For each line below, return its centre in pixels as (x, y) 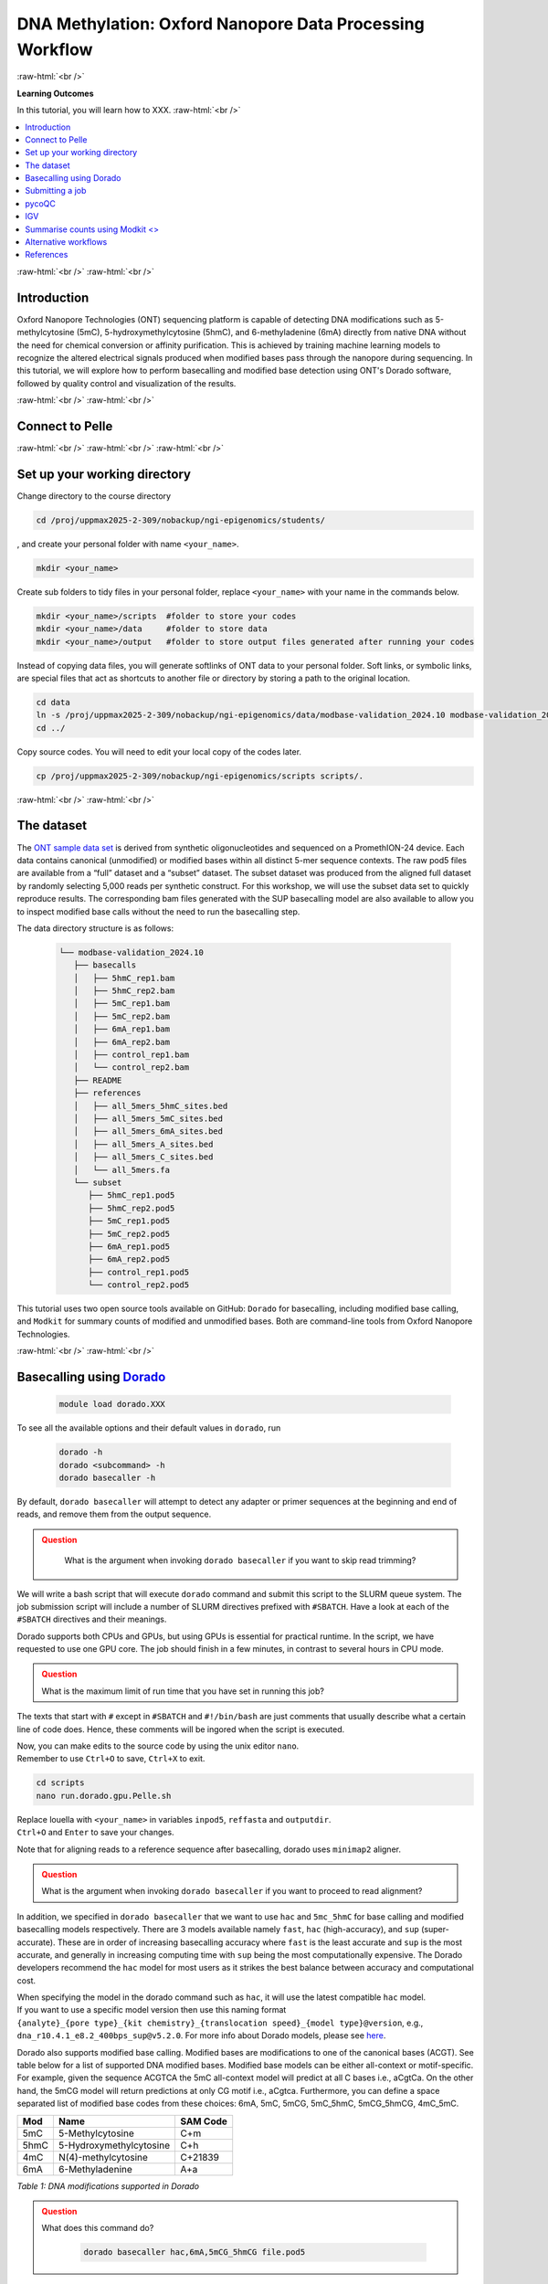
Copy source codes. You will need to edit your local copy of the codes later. (159, 751)
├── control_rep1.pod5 (139, 1272)
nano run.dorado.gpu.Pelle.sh (104, 1796)
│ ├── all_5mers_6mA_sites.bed (148, 1131)
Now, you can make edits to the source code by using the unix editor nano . (158, 1746)
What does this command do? (98, 2228)
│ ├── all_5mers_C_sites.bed (143, 1157)
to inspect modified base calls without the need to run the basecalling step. (158, 911)
